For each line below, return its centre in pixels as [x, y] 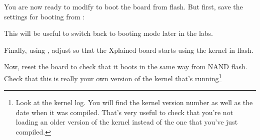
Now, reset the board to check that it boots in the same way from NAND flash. [126, 67]
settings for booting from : [44, 16]
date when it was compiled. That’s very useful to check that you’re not [124, 112]
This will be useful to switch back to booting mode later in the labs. [109, 33]
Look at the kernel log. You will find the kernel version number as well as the [134, 102]
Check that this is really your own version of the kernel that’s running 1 [113, 77]
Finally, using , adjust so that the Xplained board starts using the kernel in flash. [129, 50]
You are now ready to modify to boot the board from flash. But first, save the [123, 6]
